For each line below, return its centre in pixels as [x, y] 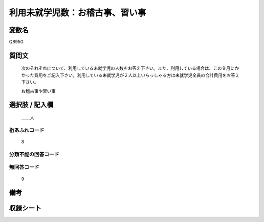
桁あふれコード [27, 130]
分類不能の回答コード [34, 154]
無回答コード [24, 167]
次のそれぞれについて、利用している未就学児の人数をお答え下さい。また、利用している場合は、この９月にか [130, 68]
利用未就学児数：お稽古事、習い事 [78, 13]
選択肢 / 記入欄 [31, 105]
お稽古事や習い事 [38, 91]
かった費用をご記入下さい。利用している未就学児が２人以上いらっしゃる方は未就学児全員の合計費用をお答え [130, 75]
